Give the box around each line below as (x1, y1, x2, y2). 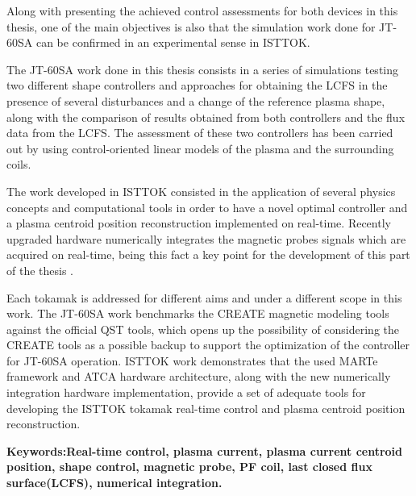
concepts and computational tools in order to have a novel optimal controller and (6, 198, 408, 215)
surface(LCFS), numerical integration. (6, 474, 223, 491)
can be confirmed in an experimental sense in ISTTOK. (35, 34, 310, 51)
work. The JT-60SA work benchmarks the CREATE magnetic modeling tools (6, 305, 389, 322)
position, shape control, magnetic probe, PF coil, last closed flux (6, 458, 372, 475)
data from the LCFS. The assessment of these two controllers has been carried (6, 124, 393, 141)
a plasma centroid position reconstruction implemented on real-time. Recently (6, 215, 391, 231)
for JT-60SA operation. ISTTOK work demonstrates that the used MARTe (6, 352, 378, 369)
